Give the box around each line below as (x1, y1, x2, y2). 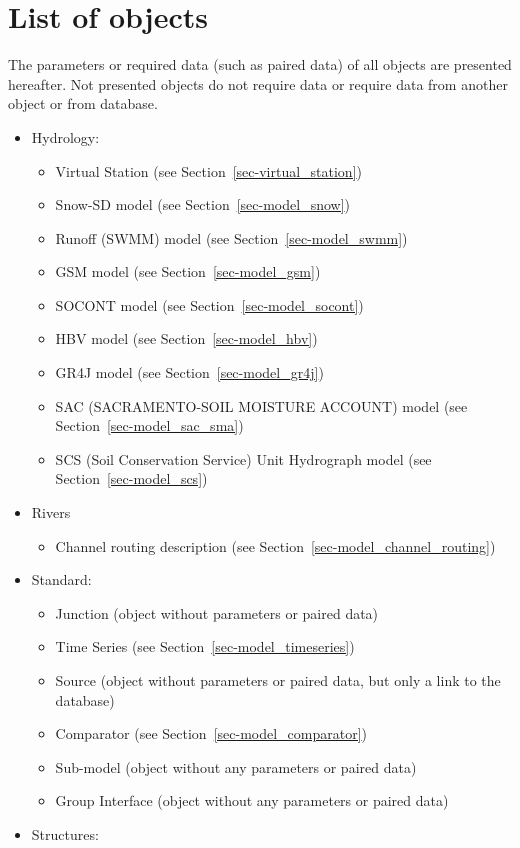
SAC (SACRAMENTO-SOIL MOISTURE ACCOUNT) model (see (55, 395, 468, 416)
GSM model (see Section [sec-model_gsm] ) (55, 261, 321, 282)
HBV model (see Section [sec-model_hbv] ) (55, 328, 318, 349)
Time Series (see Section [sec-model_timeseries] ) (55, 636, 355, 657)
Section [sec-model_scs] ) (55, 468, 208, 489)
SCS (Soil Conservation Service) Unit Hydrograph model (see (55, 448, 432, 469)
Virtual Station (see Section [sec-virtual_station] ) (55, 160, 362, 181)
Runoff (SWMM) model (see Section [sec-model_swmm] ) (55, 227, 408, 248)
